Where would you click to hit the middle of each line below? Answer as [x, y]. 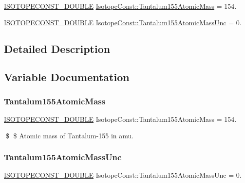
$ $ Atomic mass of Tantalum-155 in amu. [70, 135]
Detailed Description [57, 48]
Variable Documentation [67, 77]
